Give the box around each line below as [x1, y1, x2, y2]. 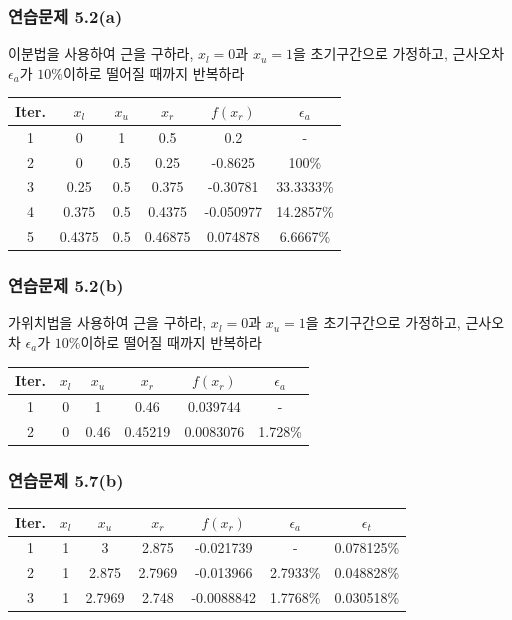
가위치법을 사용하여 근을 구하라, [8, 312, 207, 333]
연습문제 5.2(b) [8, 273, 124, 298]
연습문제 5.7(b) [8, 467, 124, 492]
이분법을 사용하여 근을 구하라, [8, 43, 194, 64]
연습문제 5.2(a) [8, 3, 123, 28]
